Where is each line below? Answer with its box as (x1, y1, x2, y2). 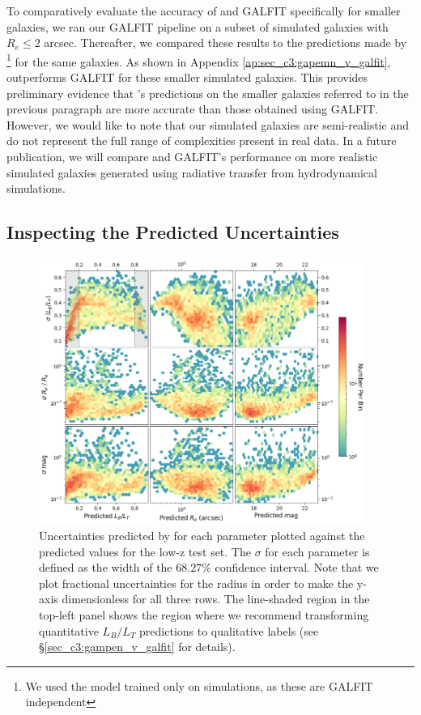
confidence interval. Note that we (215, 559, 379, 576)
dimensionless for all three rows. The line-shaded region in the (62, 590, 370, 607)
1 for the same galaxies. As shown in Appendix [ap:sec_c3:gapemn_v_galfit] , (6, 50, 391, 70)
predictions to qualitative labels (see (139, 622, 319, 639)
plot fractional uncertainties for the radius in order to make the (39, 574, 354, 591)
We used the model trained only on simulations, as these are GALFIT (25, 677, 373, 694)
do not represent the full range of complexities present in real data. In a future (6, 132, 397, 149)
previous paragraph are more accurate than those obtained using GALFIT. (6, 100, 379, 117)
